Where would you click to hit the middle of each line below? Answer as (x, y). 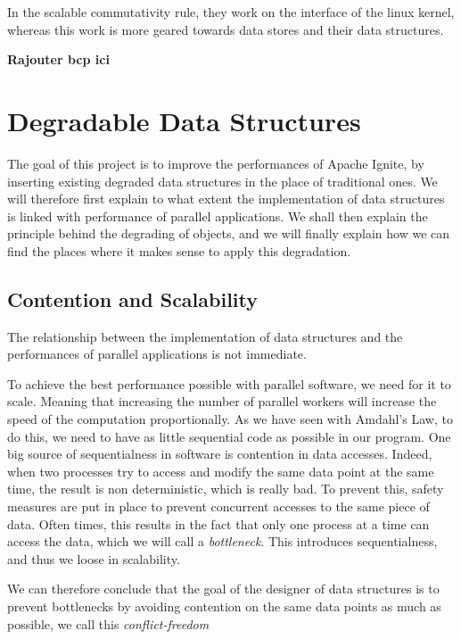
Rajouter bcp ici (58, 59)
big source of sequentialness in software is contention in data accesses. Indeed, (220, 454)
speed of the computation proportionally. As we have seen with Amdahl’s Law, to (230, 419)
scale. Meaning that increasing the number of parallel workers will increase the (222, 401)
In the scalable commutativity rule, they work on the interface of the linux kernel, (231, 12)
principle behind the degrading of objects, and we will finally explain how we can (229, 233)
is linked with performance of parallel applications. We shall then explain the (218, 216)
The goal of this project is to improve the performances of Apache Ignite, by (216, 163)
